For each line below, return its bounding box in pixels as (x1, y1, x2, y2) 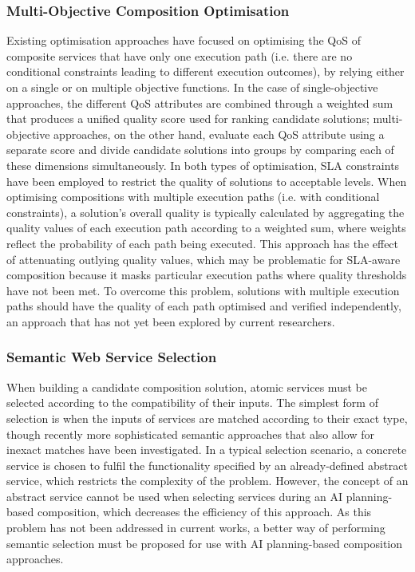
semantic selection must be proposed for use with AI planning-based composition (6, 535, 403, 551)
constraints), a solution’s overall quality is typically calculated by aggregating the (6, 203, 405, 220)
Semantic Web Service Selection (6, 347, 217, 367)
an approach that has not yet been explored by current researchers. (6, 313, 335, 329)
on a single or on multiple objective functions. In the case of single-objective (6, 79, 378, 95)
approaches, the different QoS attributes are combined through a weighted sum (6, 94, 393, 111)
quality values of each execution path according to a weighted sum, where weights (6, 219, 406, 236)
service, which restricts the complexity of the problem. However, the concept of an (6, 472, 409, 489)
